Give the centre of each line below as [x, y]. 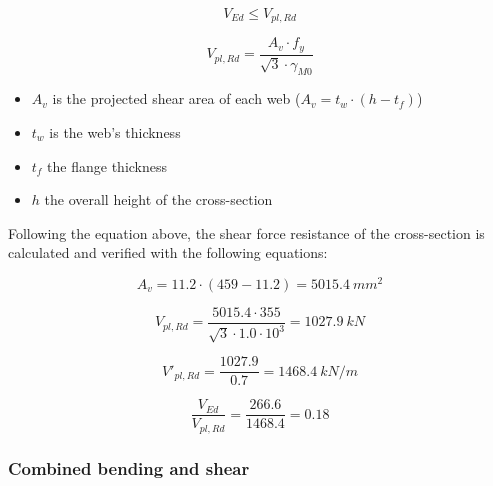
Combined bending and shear [129, 467]
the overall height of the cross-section [158, 199]
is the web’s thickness [115, 131]
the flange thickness [107, 165]
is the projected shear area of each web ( [176, 98]
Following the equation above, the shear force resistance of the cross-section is [246, 232]
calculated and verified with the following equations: [168, 252]
